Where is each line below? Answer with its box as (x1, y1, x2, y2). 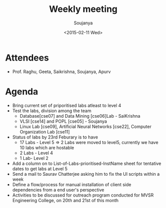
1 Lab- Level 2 (19, 155, 49, 161)
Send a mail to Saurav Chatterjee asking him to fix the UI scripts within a (12, 171, 160, 177)
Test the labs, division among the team (12, 108, 92, 114)
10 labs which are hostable (19, 144, 74, 150)
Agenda (5, 86, 38, 97)
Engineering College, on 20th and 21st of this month (12, 197, 119, 203)
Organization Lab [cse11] (19, 129, 70, 135)
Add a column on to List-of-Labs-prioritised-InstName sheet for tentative (12, 160, 162, 166)
